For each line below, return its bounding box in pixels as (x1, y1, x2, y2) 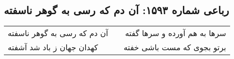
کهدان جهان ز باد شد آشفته (8, 41, 98, 53)
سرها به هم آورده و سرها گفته (125, 27, 226, 39)
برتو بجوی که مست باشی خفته (124, 41, 226, 53)
